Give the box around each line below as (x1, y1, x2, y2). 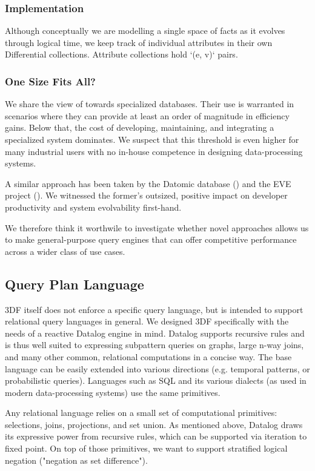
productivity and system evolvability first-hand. (5, 200, 182, 213)
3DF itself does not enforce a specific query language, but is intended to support (5, 303, 303, 315)
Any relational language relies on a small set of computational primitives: (5, 406, 277, 419)
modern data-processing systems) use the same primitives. (5, 386, 220, 398)
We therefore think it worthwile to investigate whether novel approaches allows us (5, 221, 309, 234)
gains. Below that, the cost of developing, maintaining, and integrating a (5, 121, 274, 134)
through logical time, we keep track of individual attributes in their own (5, 36, 273, 48)
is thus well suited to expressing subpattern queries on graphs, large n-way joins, (5, 338, 304, 351)
